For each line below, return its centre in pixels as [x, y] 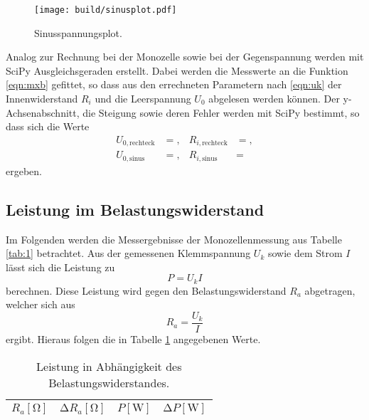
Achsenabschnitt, [43, 112]
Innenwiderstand [42, 99]
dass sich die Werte [48, 126]
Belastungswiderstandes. [109, 382]
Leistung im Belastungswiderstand [135, 209]
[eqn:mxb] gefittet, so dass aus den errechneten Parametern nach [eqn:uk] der [174, 84]
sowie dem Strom [305, 253]
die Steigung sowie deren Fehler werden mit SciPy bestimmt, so [221, 112]
